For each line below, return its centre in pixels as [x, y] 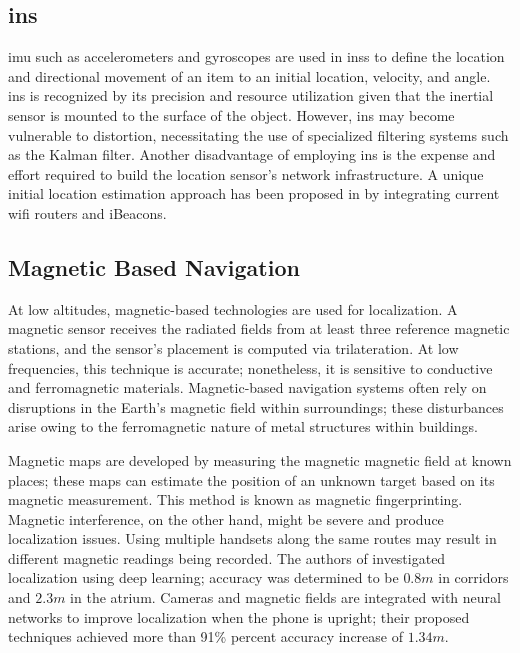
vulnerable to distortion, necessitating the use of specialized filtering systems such [258, 134]
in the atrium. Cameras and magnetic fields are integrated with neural [285, 597]
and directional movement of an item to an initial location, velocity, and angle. [249, 75]
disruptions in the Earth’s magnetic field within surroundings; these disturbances [256, 406]
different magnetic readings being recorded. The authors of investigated [227, 557]
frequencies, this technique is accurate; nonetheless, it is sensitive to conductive [250, 367]
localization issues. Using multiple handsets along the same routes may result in [252, 538]
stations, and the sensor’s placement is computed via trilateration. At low [233, 347]
